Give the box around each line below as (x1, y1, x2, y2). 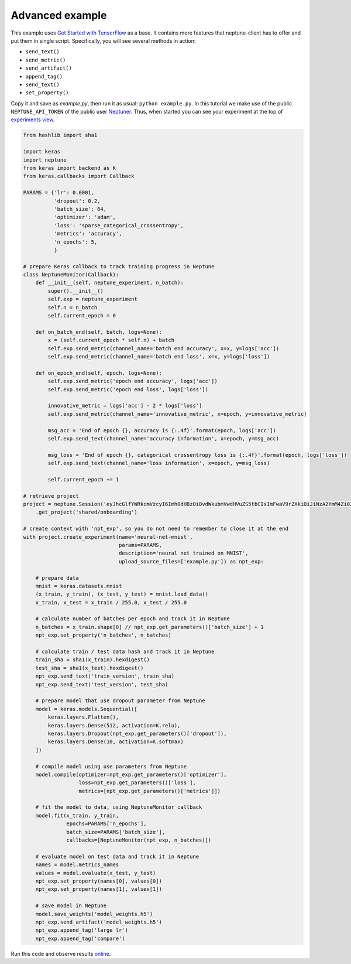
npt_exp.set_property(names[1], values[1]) (35, 886, 162, 893)
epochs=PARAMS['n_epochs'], (66, 821, 147, 827)
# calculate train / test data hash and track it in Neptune (35, 648, 215, 655)
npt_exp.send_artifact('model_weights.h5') (35, 918, 162, 925)
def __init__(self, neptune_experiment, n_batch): (35, 279, 184, 286)
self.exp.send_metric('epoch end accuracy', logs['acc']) (47, 378, 218, 385)
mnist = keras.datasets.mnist (35, 583, 122, 589)
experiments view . (11, 116, 55, 123)
